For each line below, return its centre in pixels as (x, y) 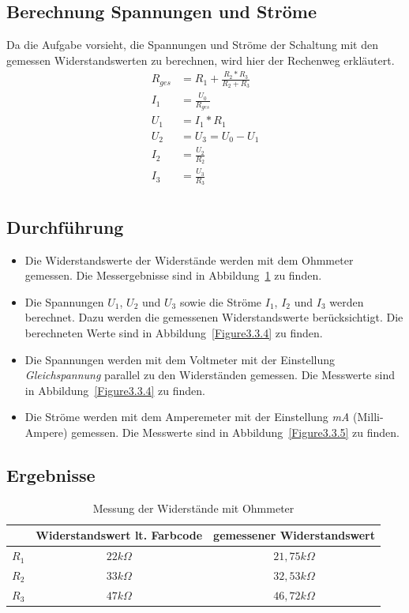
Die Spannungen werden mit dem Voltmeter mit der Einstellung (180, 359)
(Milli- (368, 417)
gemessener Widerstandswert (294, 535)
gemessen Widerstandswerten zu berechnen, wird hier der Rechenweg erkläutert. (201, 60)
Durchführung (65, 226)
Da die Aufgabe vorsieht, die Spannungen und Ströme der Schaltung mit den (193, 45)
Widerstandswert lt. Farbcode (119, 535)
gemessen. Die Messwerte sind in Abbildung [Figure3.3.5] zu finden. (235, 432)
